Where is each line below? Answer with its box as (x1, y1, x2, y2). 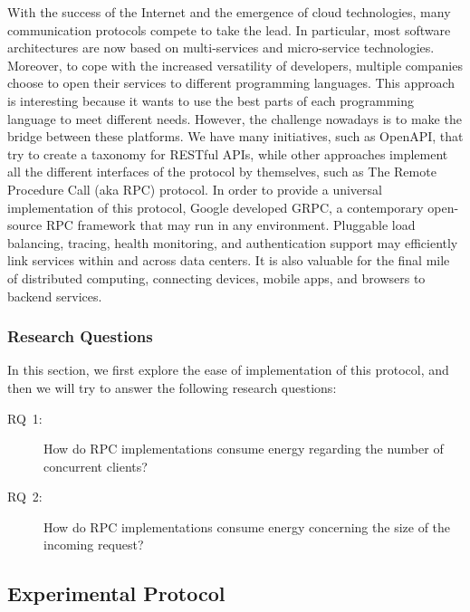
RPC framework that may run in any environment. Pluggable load (45, 215, 416, 234)
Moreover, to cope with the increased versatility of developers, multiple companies (7, 55, 463, 74)
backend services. (7, 286, 102, 305)
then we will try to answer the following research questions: (7, 378, 337, 397)
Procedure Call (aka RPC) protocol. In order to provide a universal (7, 179, 382, 198)
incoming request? (43, 535, 144, 554)
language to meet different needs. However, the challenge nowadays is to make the (7, 109, 462, 128)
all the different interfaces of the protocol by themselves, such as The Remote (7, 162, 436, 181)
